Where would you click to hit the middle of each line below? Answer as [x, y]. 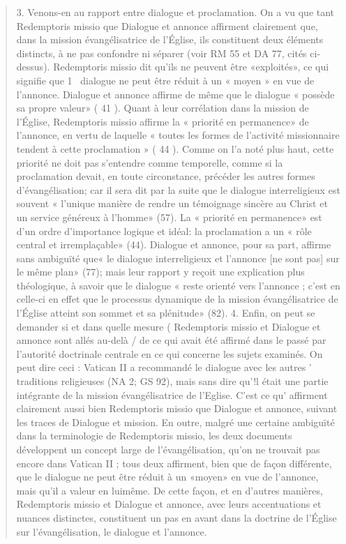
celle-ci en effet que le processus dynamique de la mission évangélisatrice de [177, 299]
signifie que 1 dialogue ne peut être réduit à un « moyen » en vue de [165, 80]
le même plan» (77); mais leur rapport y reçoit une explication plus [160, 272]
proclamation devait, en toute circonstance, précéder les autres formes [166, 176]
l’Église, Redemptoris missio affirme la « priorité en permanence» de [163, 121]
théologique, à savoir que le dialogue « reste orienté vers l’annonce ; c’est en [178, 285]
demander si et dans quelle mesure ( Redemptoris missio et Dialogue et [168, 326]
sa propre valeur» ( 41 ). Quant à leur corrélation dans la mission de [163, 108]
